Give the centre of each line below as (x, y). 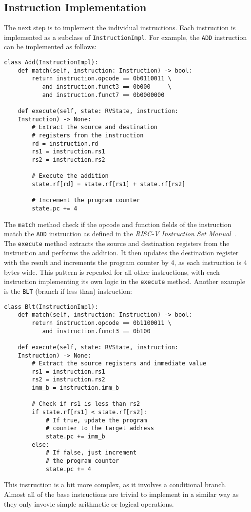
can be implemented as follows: (50, 47)
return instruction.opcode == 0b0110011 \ (102, 79)
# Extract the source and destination (95, 127)
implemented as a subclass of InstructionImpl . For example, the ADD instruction (125, 37)
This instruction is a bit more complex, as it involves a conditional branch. (116, 484)
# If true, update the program (96, 420)
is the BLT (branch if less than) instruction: (68, 291)
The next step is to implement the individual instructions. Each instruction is (120, 28)
